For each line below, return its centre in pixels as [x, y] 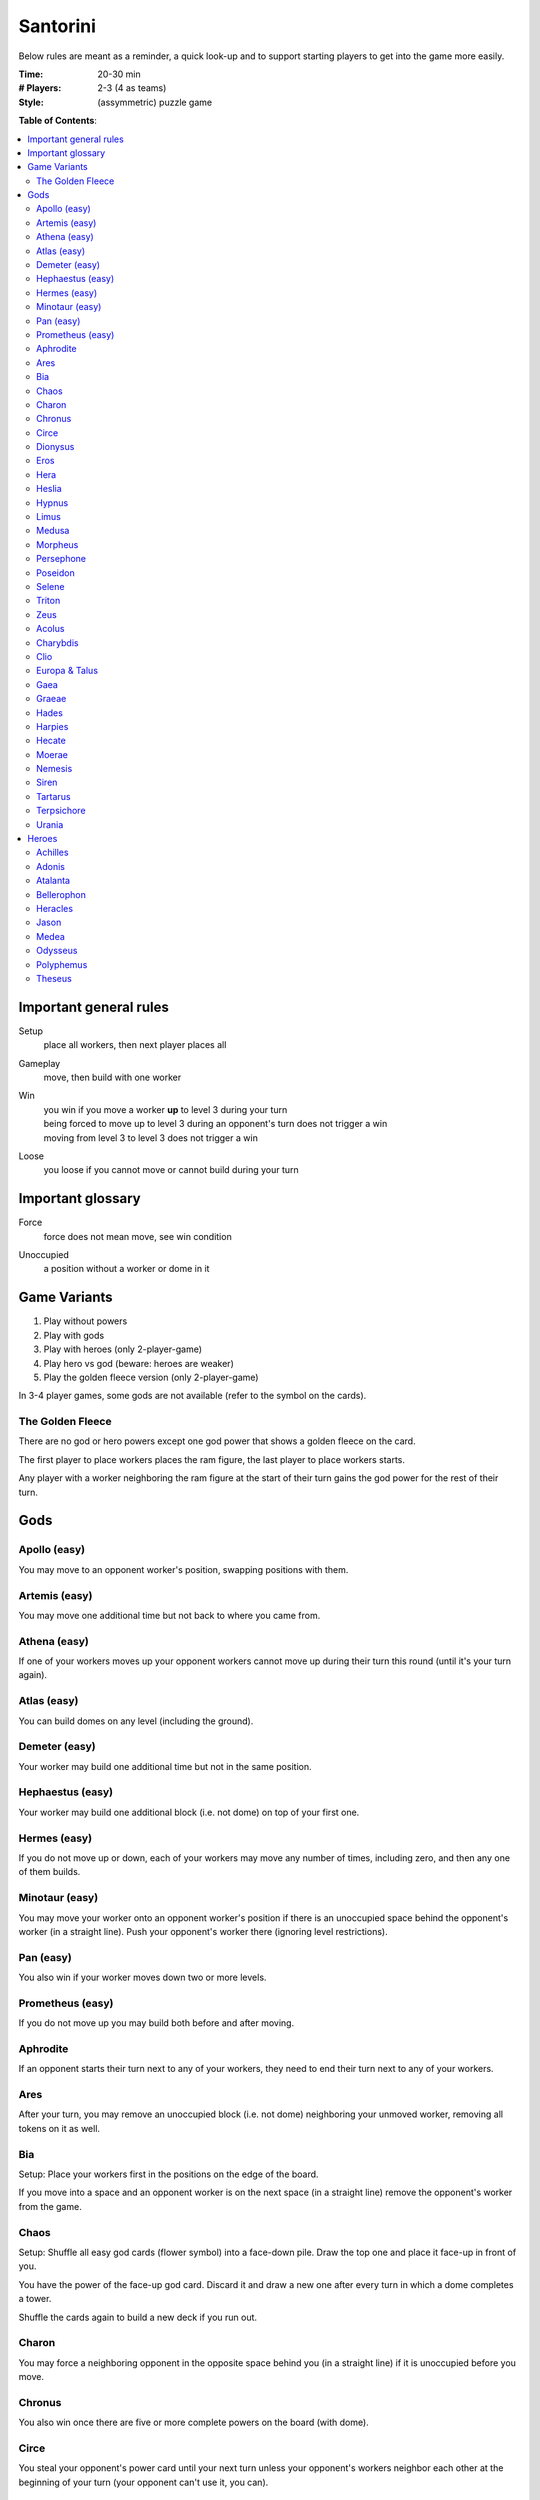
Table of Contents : [57, 121]
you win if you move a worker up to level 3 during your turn [165, 1109]
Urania [50, 824]
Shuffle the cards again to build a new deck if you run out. [138, 2317]
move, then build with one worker [112, 1077]
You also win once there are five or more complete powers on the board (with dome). [193, 2422]
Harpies [52, 726]
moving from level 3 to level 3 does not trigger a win [151, 1137]
